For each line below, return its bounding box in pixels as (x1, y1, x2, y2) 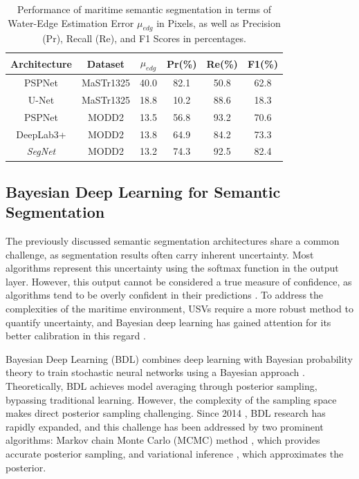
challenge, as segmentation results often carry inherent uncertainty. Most (6, 247, 314, 261)
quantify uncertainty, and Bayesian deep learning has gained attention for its (6, 314, 331, 329)
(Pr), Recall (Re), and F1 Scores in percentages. (42, 31, 246, 46)
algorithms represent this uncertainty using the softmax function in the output (6, 261, 339, 275)
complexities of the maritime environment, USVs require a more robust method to (6, 301, 353, 316)
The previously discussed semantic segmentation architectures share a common (6, 234, 340, 248)
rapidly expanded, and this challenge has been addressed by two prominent (6, 419, 324, 433)
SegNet (26, 144, 56, 158)
